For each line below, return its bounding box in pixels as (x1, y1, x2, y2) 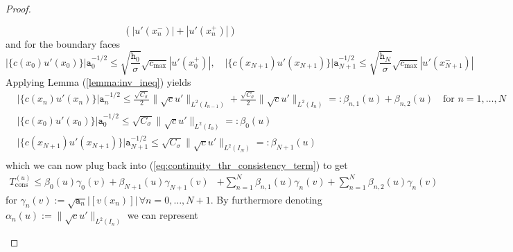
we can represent (127, 208, 198, 222)
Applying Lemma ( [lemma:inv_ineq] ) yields (6, 74, 191, 89)
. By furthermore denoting (210, 192, 322, 206)
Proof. (6, 1, 31, 15)
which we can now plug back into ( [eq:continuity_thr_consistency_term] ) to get (6, 158, 348, 172)
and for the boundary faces (6, 36, 121, 51)
